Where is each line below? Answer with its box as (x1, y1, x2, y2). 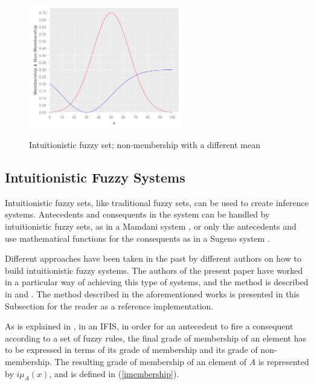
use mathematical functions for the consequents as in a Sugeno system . (5, 231, 270, 244)
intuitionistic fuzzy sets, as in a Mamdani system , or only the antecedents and (5, 220, 296, 233)
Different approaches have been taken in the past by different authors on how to (5, 252, 301, 265)
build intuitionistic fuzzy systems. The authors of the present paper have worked (5, 264, 303, 276)
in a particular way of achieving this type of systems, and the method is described (5, 276, 309, 288)
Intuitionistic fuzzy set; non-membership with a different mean (29, 138, 260, 151)
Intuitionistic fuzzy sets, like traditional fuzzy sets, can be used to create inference (5, 196, 309, 209)
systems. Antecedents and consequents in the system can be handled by (5, 208, 270, 221)
